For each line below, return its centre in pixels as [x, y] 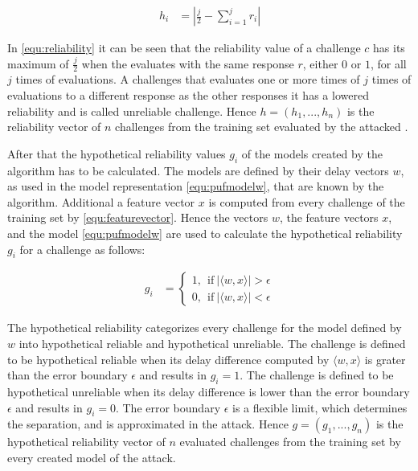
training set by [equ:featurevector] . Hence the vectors [138, 217]
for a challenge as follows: [82, 249]
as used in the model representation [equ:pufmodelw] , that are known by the [196, 186]
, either [320, 63]
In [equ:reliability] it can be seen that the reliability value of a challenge [184, 48]
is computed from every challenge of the [307, 201]
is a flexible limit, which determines [320, 407]
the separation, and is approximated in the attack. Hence [148, 424]
